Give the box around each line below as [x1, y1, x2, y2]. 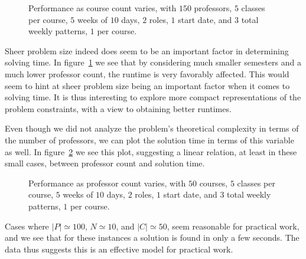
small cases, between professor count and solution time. [5, 157, 205, 169]
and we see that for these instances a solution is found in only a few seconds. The [5, 231, 300, 244]
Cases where [5, 219, 49, 232]
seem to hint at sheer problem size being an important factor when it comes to [5, 79, 290, 91]
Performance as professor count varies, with [28, 176, 186, 189]
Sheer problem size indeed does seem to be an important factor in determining [5, 44, 289, 57]
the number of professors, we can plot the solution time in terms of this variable [5, 133, 294, 146]
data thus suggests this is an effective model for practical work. [5, 242, 233, 255]
